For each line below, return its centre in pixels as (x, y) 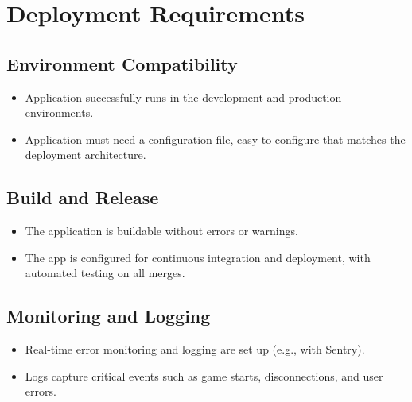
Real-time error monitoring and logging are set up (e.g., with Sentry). (195, 349)
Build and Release (83, 197)
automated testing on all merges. (105, 273)
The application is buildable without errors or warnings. (161, 231)
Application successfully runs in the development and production (183, 97)
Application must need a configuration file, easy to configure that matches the (215, 139)
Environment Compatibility (122, 63)
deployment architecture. (86, 155)
